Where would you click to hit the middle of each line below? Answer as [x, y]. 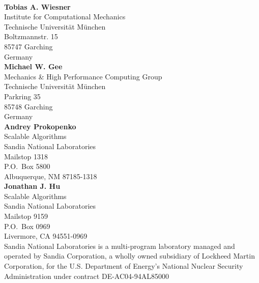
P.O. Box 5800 [27, 166]
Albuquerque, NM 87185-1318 [51, 176]
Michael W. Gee [33, 66]
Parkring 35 [22, 96]
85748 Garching [28, 106]
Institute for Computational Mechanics [65, 17]
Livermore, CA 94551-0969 [46, 236]
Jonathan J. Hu [32, 186]
